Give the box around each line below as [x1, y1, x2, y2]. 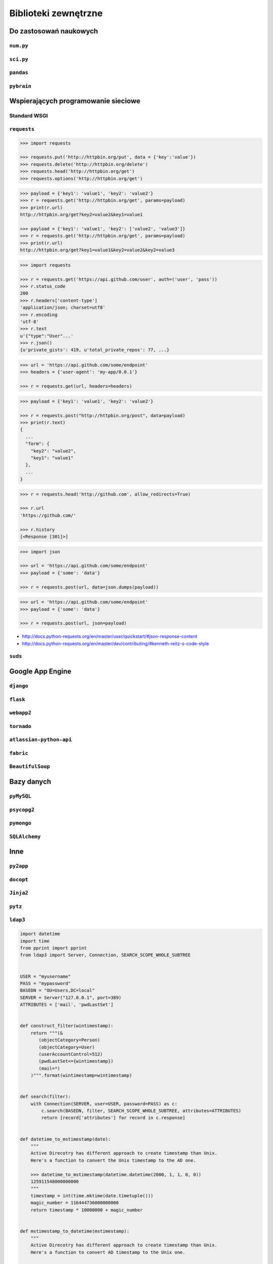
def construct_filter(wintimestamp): [20, 1023, 114, 1029]
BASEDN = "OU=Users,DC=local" [20, 987, 95, 994]
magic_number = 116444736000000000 [30, 1200, 119, 1206]
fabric [9, 750, 29, 756]
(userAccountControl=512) [38, 1051, 103, 1057]
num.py [9, 42, 29, 49]
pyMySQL [9, 793, 31, 799]
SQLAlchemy [9, 833, 41, 840]
